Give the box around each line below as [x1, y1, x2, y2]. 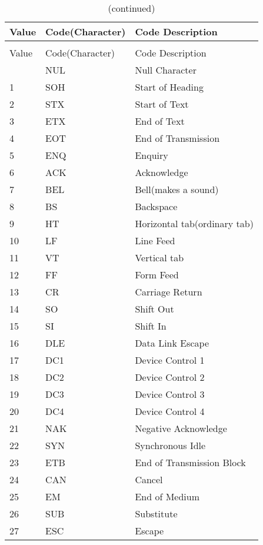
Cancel [135, 473, 163, 486]
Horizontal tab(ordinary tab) [135, 217, 254, 230]
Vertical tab [135, 251, 184, 264]
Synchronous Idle [135, 438, 206, 452]
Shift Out [135, 302, 174, 315]
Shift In [135, 319, 167, 333]
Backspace [135, 200, 178, 213]
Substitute [135, 507, 178, 520]
